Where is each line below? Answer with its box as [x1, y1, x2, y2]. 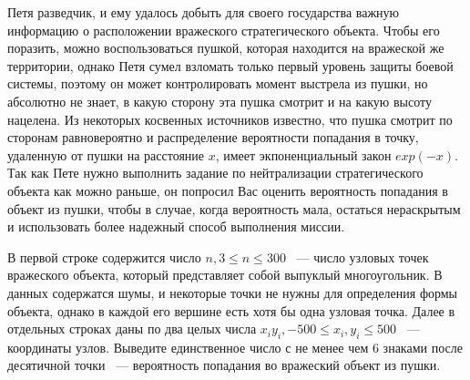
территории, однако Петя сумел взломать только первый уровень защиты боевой [7, 56, 454, 75]
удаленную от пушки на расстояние [7, 145, 205, 164]
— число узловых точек [296, 247, 429, 266]
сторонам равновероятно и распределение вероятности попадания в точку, [7, 128, 419, 147]
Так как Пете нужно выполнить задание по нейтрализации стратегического [7, 163, 424, 182]
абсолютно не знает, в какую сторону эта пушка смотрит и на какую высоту [7, 91, 432, 110]
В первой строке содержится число [7, 247, 201, 266]
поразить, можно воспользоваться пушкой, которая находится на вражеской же [7, 38, 444, 57]
